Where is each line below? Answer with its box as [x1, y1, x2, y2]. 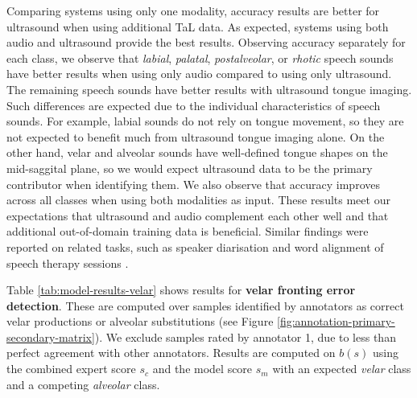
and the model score [152, 360, 253, 377]
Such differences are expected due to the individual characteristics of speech [6, 96, 381, 113]
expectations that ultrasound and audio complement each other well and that [6, 207, 389, 224]
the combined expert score [6, 360, 136, 377]
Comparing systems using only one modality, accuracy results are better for [6, 2, 380, 18]
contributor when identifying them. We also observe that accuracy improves [6, 175, 380, 192]
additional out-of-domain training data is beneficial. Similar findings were [6, 223, 369, 240]
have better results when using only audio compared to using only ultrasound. [6, 65, 392, 82]
